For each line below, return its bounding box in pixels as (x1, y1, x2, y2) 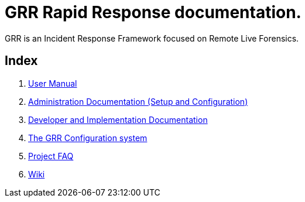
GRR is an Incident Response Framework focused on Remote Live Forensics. (5, 33, 299, 43)
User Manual (28, 78, 77, 88)
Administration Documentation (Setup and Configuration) (28, 96, 248, 107)
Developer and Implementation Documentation (28, 114, 208, 125)
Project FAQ (28, 150, 74, 161)
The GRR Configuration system (28, 132, 148, 143)
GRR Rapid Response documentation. (5, 2, 301, 22)
